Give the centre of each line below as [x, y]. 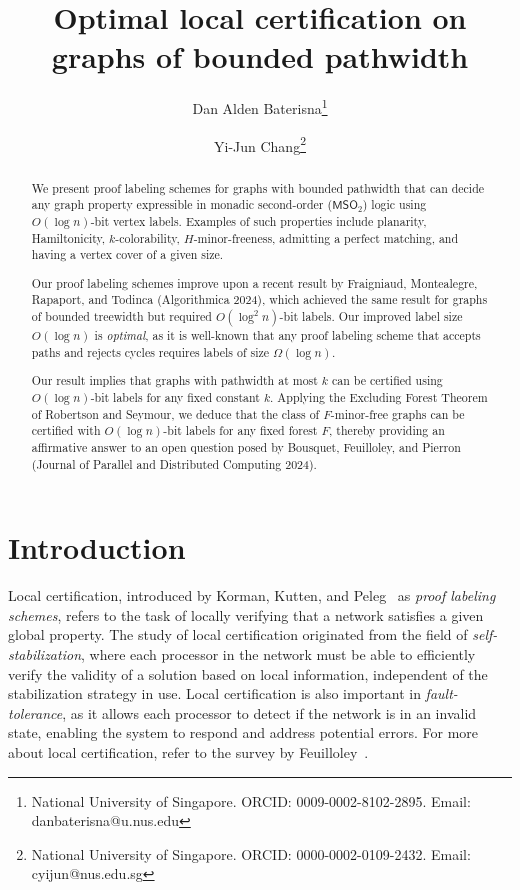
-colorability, [147, 237]
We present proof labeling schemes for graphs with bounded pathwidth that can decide [258, 187]
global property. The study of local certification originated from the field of [238, 634]
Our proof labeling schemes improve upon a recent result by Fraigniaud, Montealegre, [254, 282]
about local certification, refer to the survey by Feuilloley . [188, 751]
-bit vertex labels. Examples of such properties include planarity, [258, 220]
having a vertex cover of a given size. [127, 254]
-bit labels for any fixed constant [175, 396]
